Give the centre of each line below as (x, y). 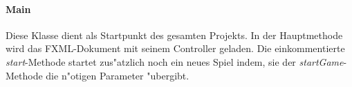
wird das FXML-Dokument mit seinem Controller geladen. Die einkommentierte (175, 48)
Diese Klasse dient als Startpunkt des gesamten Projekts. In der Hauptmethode (174, 35)
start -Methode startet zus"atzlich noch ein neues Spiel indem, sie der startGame (175, 61)
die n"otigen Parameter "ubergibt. (118, 75)
